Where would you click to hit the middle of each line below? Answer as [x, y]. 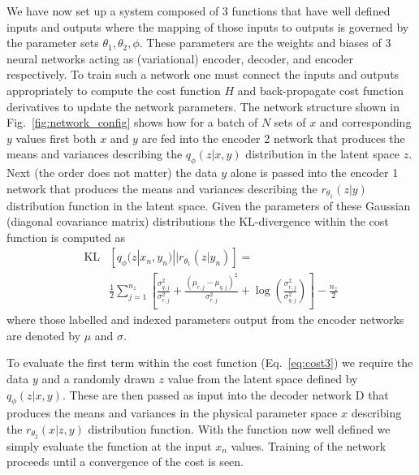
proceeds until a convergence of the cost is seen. [125, 462]
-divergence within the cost [322, 221]
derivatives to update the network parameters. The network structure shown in [203, 106]
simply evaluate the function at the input [109, 445]
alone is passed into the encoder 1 [314, 173]
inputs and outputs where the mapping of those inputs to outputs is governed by [208, 26]
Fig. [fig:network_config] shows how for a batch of [132, 122]
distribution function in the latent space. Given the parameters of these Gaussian [209, 205]
